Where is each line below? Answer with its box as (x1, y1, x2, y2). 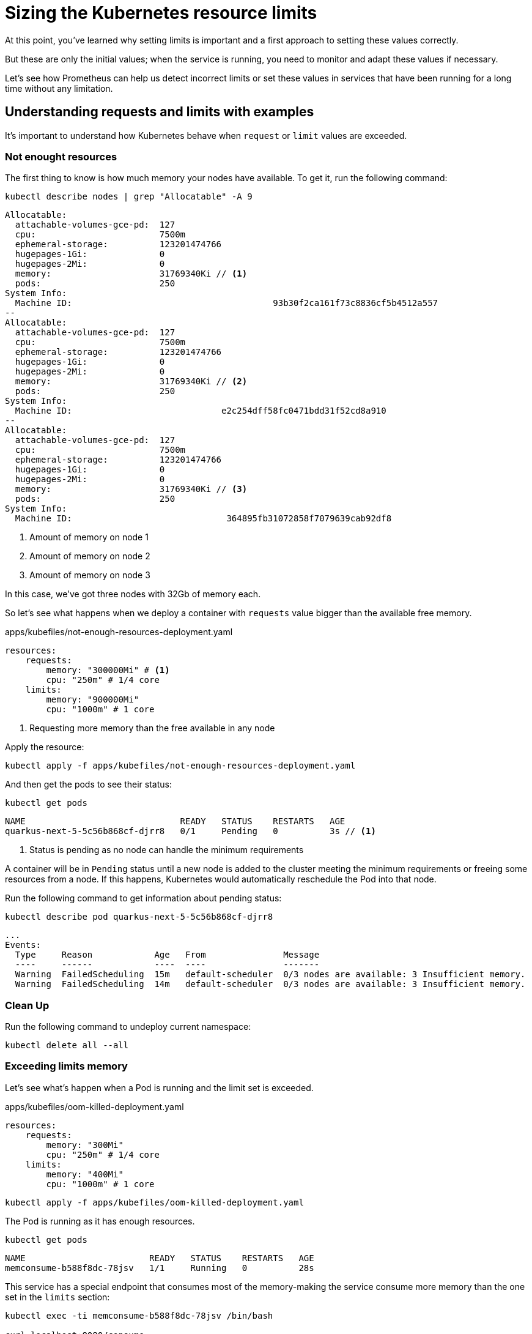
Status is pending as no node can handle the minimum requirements (29, 844, 304, 855)
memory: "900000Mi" (46, 695, 139, 705)
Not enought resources (5, 150, 117, 163)
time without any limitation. (5, 83, 113, 94)
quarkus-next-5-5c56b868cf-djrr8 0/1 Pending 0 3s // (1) (5, 826, 376, 837)
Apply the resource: (5, 742, 84, 753)
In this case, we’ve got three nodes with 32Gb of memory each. (5, 589, 261, 600)
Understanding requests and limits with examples (5, 104, 314, 120)
